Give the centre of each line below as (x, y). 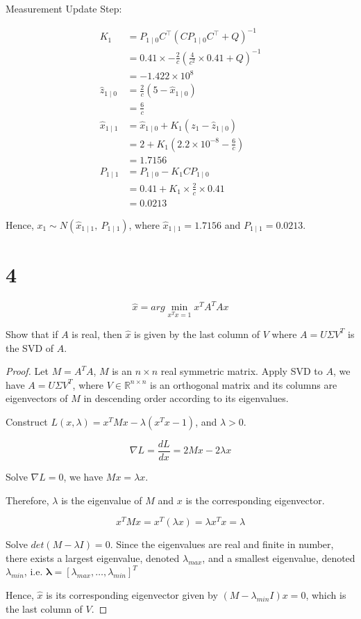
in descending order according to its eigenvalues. (186, 398)
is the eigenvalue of (102, 500)
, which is (326, 595)
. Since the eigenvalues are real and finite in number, (222, 544)
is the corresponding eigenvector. (255, 500)
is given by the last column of (197, 333)
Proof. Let (27, 371)
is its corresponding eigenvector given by (132, 595)
